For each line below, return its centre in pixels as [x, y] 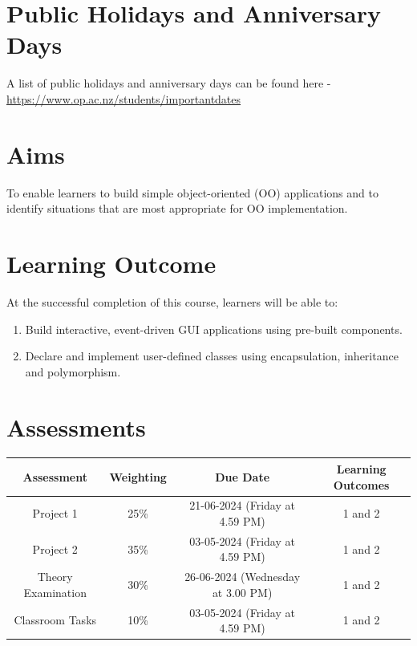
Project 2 [55, 548]
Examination [55, 592]
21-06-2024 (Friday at [242, 505]
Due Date [243, 476]
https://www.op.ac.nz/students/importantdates [124, 98]
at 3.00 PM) [242, 592]
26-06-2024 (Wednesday [243, 577]
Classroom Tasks [55, 620]
